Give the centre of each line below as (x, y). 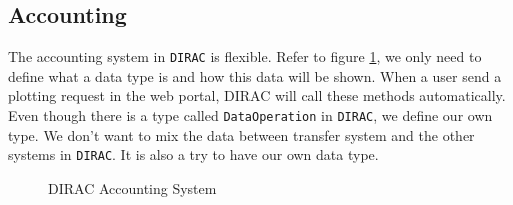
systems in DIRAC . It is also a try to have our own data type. (193, 154)
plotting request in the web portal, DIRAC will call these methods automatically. (257, 95)
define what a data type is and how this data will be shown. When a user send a (255, 75)
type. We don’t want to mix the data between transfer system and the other (241, 134)
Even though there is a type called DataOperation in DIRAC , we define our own (250, 115)
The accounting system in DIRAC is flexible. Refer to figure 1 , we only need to (245, 56)
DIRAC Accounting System (132, 187)
